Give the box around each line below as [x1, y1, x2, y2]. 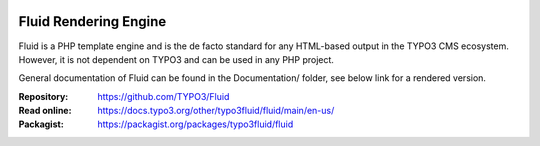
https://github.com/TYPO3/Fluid [97, 90, 230, 102]
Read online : [18, 105, 72, 117]
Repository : [18, 90, 69, 102]
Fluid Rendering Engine [18, 13, 167, 30]
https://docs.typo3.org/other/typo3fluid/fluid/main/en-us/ [97, 105, 335, 117]
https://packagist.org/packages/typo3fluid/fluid [97, 118, 294, 130]
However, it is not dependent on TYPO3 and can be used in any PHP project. [18, 53, 335, 65]
